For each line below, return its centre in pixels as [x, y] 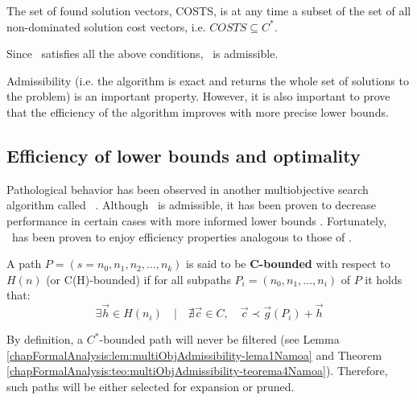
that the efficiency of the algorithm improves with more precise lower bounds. [198, 111]
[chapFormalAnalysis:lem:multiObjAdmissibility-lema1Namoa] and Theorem [194, 355]
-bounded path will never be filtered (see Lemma [219, 339]
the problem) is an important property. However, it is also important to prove [198, 96]
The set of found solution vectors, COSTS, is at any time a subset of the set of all [209, 10]
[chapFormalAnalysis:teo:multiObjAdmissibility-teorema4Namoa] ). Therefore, [197, 371]
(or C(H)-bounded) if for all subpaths [138, 279]
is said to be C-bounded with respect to [288, 264]
